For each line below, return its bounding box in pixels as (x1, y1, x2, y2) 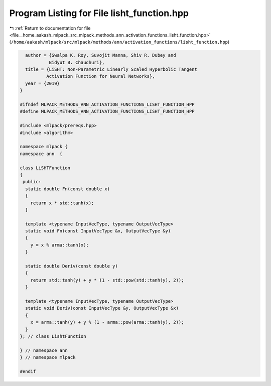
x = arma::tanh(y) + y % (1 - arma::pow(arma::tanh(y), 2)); (30, 319, 184, 325)
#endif (20, 368, 36, 374)
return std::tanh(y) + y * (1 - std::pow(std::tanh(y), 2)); (30, 277, 184, 283)
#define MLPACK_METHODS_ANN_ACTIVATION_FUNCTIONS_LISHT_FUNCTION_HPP (20, 108, 195, 114)
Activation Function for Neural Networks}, (46, 73, 155, 79)
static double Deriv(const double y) (25, 264, 118, 269)
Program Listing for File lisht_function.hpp (9, 8, 189, 19)
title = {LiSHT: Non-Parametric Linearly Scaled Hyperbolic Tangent (25, 67, 198, 72)
